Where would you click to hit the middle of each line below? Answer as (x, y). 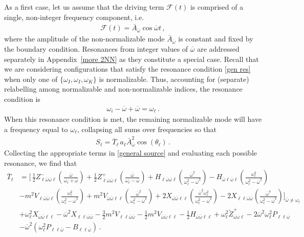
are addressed (218, 49)
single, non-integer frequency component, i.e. (74, 17)
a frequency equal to (36, 129)
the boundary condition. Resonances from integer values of (96, 49)
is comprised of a (217, 7)
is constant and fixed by (216, 39)
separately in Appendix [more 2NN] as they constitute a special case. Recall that (132, 59)
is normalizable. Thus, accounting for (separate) (174, 79)
